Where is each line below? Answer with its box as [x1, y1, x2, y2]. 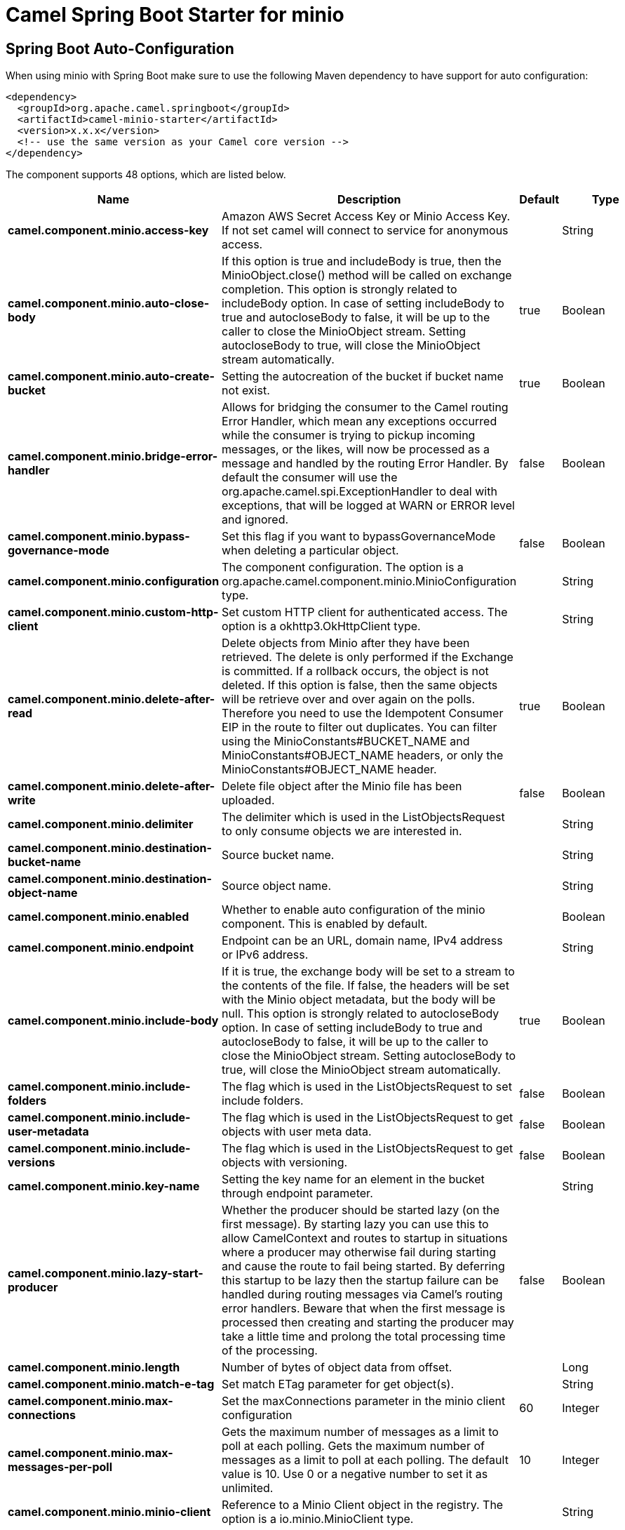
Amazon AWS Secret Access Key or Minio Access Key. [222, 209, 511, 224]
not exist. [222, 383, 270, 398]
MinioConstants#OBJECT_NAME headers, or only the [222, 748, 504, 763]
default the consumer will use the [222, 470, 398, 485]
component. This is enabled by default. [222, 917, 428, 931]
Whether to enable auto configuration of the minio [222, 903, 485, 917]
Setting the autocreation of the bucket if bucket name [222, 369, 504, 384]
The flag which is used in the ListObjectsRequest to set [222, 1079, 512, 1094]
